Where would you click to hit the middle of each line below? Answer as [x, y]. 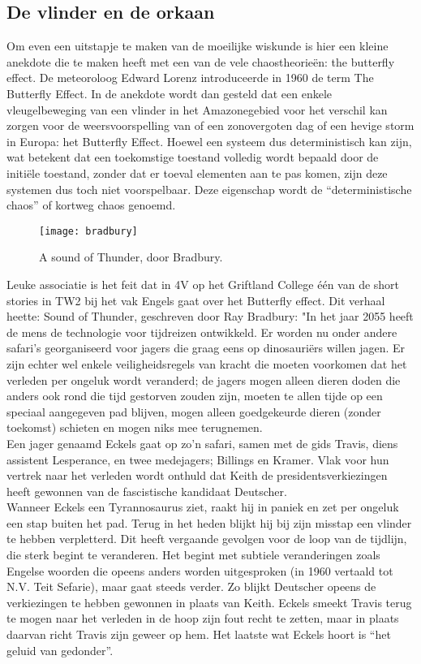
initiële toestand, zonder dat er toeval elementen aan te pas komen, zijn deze [197, 172]
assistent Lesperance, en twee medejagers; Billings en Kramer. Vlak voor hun [198, 459]
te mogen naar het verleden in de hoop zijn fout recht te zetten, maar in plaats [203, 618]
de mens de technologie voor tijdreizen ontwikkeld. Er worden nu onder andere [202, 332]
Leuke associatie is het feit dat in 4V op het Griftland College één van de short [203, 284]
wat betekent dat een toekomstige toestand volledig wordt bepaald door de [193, 157]
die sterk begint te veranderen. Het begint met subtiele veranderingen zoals [193, 555]
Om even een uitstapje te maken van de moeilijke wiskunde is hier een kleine [198, 46]
